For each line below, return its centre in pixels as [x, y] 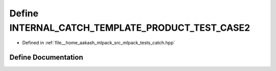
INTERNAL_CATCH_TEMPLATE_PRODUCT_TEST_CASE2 [130, 28]
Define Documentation [46, 57]
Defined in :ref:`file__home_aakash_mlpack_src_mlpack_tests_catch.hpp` [99, 43]
